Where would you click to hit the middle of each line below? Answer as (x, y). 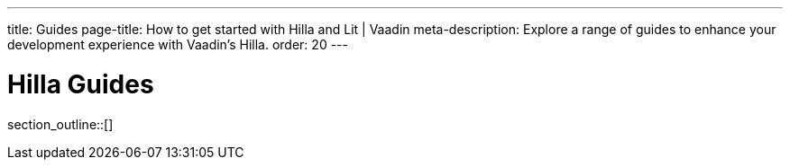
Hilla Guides (81, 84)
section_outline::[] (60, 124)
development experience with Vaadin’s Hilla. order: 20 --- (178, 44)
